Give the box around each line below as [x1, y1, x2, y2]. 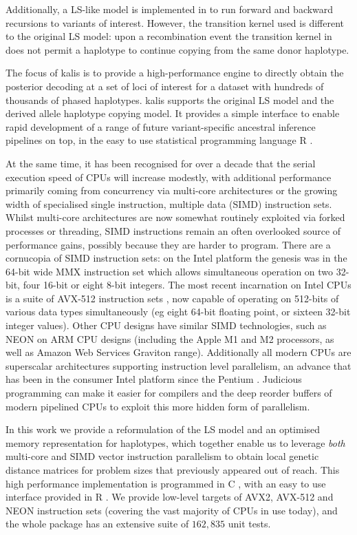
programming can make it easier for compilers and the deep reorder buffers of [6, 386, 332, 400]
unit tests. [228, 516, 271, 531]
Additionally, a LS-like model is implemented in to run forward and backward [6, 2, 334, 16]
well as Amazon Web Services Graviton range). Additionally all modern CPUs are [6, 345, 351, 359]
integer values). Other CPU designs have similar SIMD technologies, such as [6, 318, 327, 333]
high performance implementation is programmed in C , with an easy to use [6, 476, 326, 490]
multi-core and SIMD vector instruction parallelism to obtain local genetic [6, 449, 319, 463]
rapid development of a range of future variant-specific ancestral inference [6, 119, 316, 134]
